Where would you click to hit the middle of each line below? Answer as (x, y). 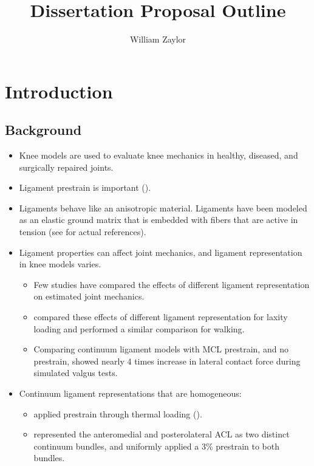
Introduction (59, 91)
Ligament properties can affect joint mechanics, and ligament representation (161, 252)
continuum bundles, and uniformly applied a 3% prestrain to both (156, 446)
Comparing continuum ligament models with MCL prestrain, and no (161, 349)
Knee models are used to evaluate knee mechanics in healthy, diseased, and (159, 155)
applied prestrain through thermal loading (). (118, 413)
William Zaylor (158, 39)
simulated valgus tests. (76, 373)
